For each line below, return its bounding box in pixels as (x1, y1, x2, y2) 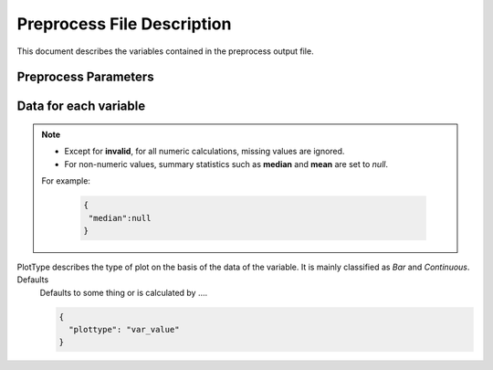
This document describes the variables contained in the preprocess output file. (16, 46, 314, 57)
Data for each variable (16, 99, 146, 114)
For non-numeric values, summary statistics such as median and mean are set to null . (64, 158, 388, 169)
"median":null (88, 213, 152, 223)
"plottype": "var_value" (68, 324, 180, 335)
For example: (41, 175, 91, 186)
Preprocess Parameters (16, 69, 154, 85)
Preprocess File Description (16, 14, 232, 34)
